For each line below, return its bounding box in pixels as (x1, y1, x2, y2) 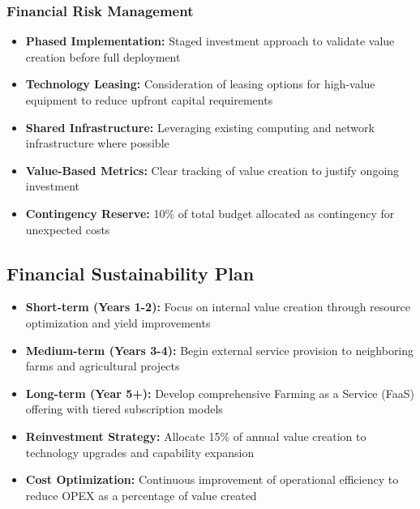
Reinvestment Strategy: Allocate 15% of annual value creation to (25, 427, 366, 444)
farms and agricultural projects (25, 357, 180, 374)
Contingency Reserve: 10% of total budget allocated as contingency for (25, 204, 395, 221)
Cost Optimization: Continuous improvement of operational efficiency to (25, 471, 399, 488)
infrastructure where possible (25, 135, 169, 152)
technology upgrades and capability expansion (25, 443, 255, 460)
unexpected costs (25, 220, 110, 237)
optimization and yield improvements (25, 314, 211, 331)
